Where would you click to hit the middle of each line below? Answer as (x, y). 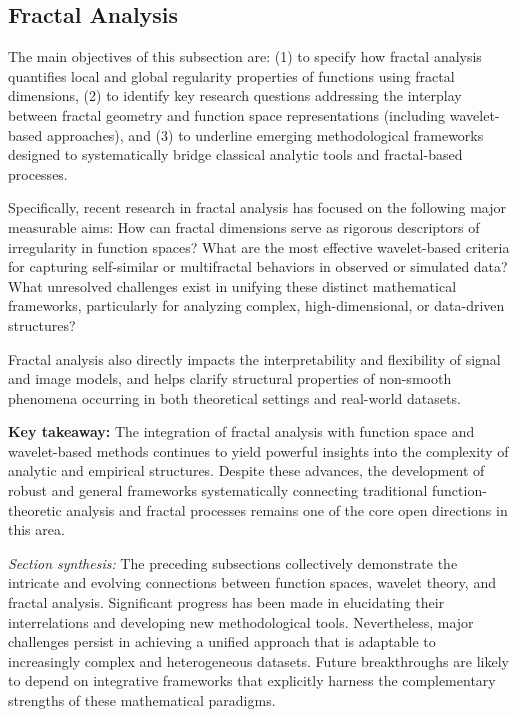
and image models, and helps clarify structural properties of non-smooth (230, 378)
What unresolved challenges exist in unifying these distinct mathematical (232, 285)
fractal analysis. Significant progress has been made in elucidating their (226, 602)
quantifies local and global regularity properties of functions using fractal (231, 75)
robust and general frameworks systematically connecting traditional (218, 490)
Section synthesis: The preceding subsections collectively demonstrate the (233, 562)
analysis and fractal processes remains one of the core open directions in (287, 509)
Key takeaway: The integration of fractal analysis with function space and (241, 431)
